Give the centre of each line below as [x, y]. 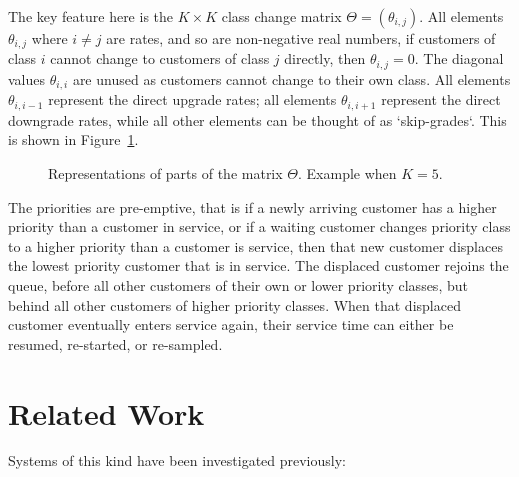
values [27, 78]
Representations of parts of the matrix [165, 173]
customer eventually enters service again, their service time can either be [231, 324]
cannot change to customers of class [160, 58]
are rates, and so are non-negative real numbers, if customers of [301, 38]
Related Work [106, 412]
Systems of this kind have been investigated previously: [177, 460]
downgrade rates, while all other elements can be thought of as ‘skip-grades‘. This [257, 119]
